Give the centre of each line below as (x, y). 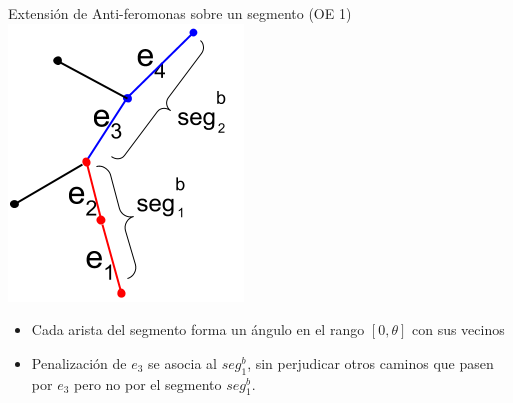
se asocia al (183, 362)
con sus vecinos (458, 329)
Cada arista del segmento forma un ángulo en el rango (198, 329)
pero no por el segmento (148, 383)
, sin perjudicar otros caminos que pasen (370, 362)
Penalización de (79, 362)
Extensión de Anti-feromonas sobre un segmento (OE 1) (180, 13)
